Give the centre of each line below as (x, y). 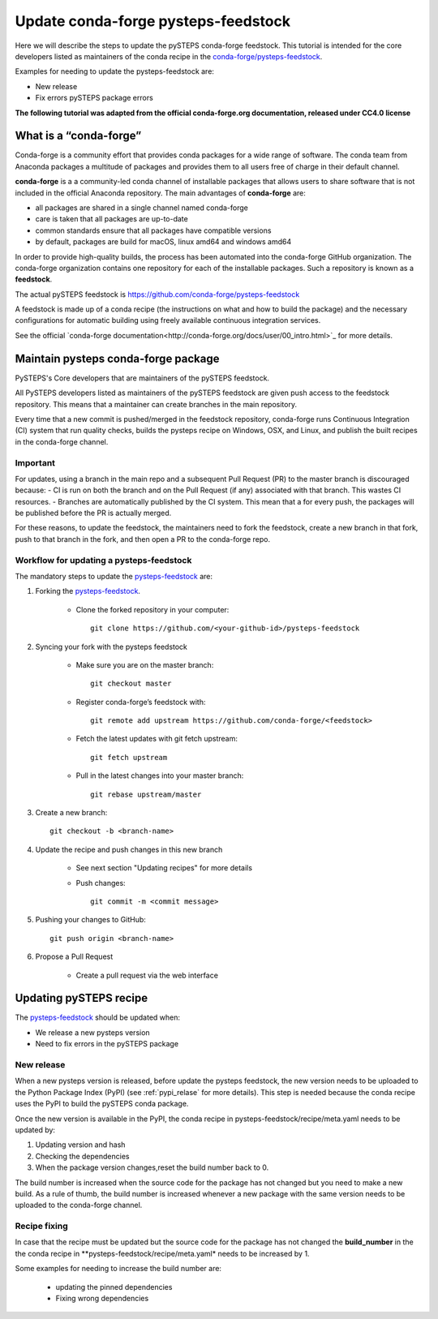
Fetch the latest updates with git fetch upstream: (157, 739)
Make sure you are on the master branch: (145, 664)
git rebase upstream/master (146, 794)
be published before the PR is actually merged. (93, 513)
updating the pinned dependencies (114, 1287)
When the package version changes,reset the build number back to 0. (152, 1167)
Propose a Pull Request (74, 956)
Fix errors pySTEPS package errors (94, 98)
